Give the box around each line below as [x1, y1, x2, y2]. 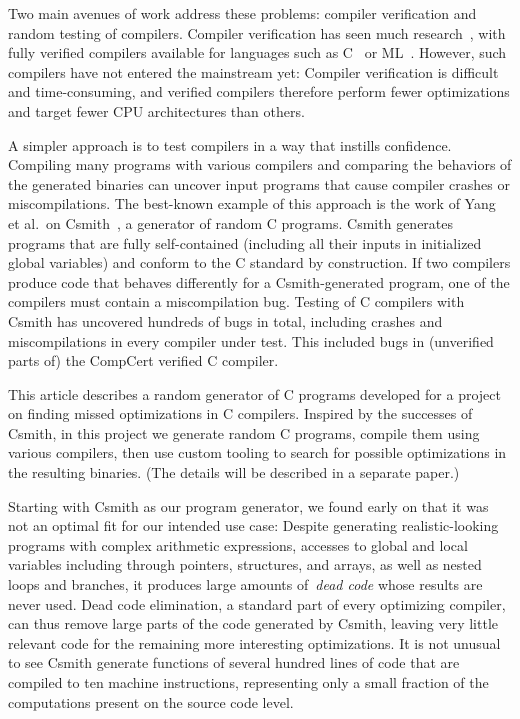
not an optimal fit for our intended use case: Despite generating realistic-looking [8, 515, 499, 536]
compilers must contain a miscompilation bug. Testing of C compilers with [8, 291, 465, 312]
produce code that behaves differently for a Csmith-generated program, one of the [8, 271, 510, 292]
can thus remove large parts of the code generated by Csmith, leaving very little [8, 613, 498, 634]
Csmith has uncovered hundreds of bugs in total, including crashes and [8, 310, 443, 331]
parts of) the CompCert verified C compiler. [8, 350, 279, 371]
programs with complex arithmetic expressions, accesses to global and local [8, 534, 468, 555]
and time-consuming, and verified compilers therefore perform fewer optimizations [8, 81, 510, 102]
